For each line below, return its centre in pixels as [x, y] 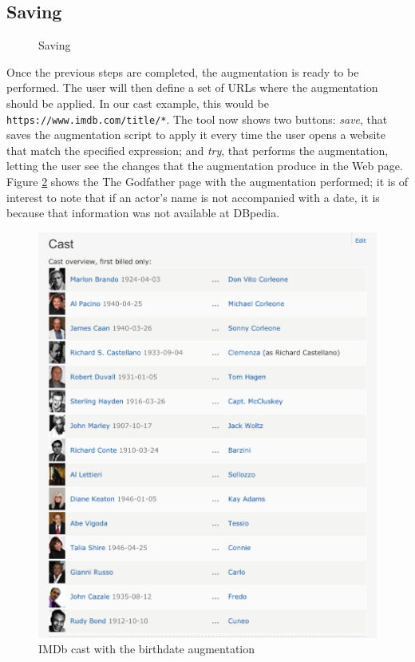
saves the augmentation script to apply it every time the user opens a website [196, 135]
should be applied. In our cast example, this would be [138, 103]
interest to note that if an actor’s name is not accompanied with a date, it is [193, 197]
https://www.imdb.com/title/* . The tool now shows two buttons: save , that [197, 119]
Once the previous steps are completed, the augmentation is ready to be [183, 71]
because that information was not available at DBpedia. [143, 213]
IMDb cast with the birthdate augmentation [146, 649]
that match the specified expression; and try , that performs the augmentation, [198, 150]
